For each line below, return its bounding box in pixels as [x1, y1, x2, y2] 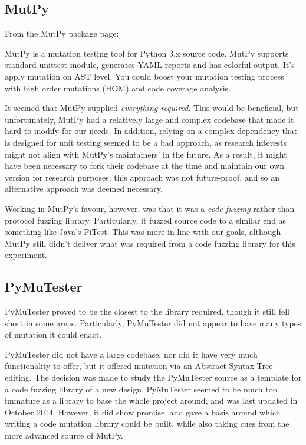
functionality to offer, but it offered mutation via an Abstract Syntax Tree [5, 359, 273, 372]
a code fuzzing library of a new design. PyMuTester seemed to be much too [5, 382, 278, 395]
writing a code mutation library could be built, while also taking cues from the [5, 417, 289, 430]
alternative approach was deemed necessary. [5, 182, 163, 195]
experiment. [5, 248, 47, 261]
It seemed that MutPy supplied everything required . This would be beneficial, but [5, 102, 299, 114]
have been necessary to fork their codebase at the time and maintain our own [5, 159, 285, 172]
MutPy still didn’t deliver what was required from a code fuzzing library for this [5, 237, 295, 249]
